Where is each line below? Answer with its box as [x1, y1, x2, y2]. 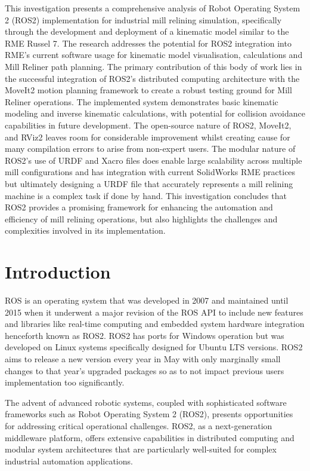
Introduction [5, 259, 111, 284]
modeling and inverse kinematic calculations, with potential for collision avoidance [5, 107, 305, 120]
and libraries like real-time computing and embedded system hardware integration [5, 317, 305, 330]
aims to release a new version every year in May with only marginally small [5, 352, 281, 365]
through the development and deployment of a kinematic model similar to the [5, 25, 289, 38]
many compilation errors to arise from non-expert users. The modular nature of [5, 142, 296, 155]
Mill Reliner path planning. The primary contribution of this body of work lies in [5, 60, 302, 72]
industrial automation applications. [5, 454, 133, 467]
